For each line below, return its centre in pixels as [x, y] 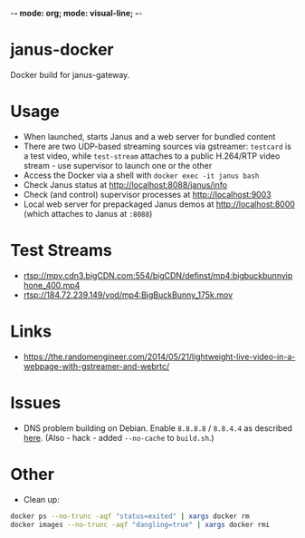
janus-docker [62, 50]
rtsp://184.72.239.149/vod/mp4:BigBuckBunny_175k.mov [128, 295]
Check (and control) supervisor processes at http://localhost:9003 [147, 194]
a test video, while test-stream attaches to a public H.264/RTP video [152, 156]
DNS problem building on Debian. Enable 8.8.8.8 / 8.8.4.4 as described [158, 428]
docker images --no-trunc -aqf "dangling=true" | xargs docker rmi [140, 524]
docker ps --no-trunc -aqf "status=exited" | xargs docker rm [130, 516]
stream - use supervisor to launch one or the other [118, 165]
